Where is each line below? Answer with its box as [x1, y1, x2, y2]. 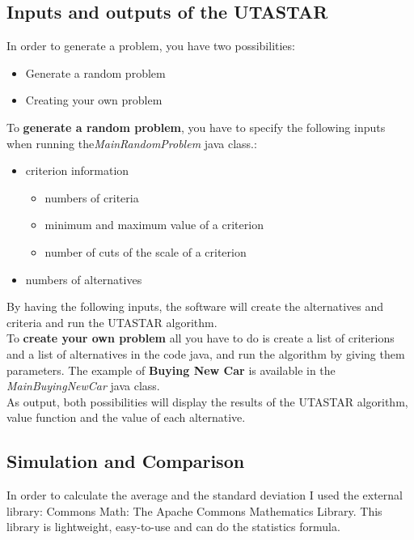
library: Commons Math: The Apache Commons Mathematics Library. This [6, 502, 382, 519]
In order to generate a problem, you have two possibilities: [6, 37, 295, 54]
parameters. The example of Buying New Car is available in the [6, 361, 336, 378]
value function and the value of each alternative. [6, 409, 246, 426]
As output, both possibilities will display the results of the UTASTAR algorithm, [6, 393, 408, 410]
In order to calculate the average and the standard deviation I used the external [6, 487, 403, 504]
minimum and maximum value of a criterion [44, 216, 264, 233]
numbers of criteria [44, 189, 139, 206]
